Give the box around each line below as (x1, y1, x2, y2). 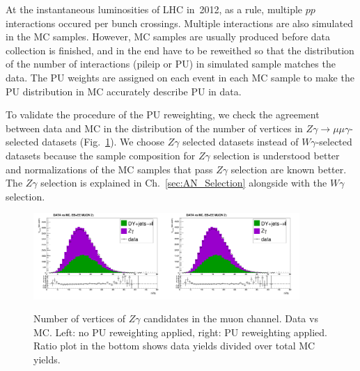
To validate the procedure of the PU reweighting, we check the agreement (6, 107, 320, 122)
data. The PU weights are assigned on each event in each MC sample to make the (6, 70, 354, 84)
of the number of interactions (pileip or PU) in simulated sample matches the (6, 56, 336, 71)
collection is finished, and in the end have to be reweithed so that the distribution (6, 42, 354, 57)
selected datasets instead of (182, 134, 299, 149)
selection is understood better (213, 148, 340, 162)
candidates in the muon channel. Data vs (143, 311, 318, 326)
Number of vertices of (33, 311, 125, 326)
